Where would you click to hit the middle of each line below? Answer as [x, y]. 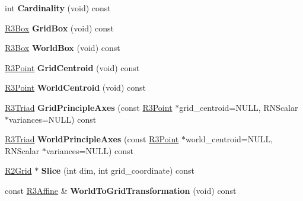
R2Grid [18, 170]
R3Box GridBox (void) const [60, 28]
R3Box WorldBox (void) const [63, 48]
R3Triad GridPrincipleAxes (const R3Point [89, 107]
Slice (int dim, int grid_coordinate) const [118, 170]
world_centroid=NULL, [229, 139]
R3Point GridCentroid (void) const [72, 67]
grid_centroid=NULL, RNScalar [239, 107]
